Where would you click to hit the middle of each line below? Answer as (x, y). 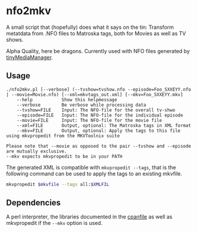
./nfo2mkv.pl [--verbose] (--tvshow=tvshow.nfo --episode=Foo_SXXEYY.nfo (99, 90)
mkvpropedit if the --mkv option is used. (54, 223)
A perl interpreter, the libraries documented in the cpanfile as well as (89, 217)
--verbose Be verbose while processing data (81, 105)
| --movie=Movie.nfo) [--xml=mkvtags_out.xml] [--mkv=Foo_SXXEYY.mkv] (95, 95)
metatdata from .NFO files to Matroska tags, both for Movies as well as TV (96, 33)
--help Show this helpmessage (67, 100)
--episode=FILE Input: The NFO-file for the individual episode (100, 115)
